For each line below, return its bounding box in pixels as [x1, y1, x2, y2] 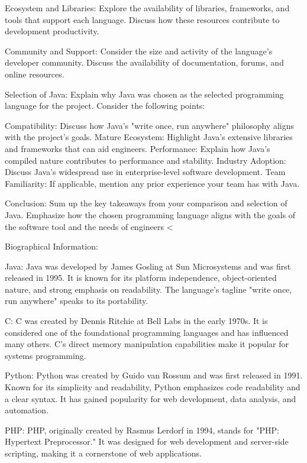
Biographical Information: [5, 240, 98, 252]
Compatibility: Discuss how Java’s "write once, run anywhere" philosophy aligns [5, 119, 295, 131]
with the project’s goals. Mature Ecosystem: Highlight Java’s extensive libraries [5, 131, 293, 143]
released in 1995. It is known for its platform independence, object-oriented [5, 271, 277, 284]
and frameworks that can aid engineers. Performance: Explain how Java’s [5, 142, 270, 154]
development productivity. [5, 25, 99, 37]
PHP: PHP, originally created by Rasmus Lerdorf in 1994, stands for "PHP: [5, 423, 279, 436]
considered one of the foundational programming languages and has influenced [5, 326, 289, 338]
